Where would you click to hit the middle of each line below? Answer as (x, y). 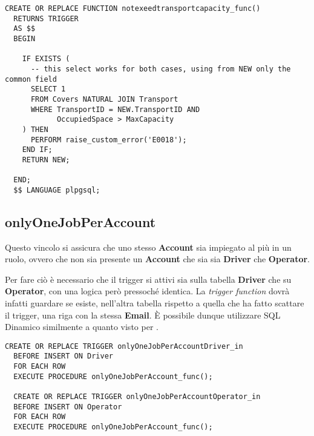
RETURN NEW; (46, 160)
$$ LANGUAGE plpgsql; (57, 190)
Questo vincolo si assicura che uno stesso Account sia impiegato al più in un (148, 247)
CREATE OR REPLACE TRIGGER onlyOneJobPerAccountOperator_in (137, 397)
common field (31, 79)
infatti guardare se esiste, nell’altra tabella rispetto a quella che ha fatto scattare (155, 303)
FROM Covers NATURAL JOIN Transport (104, 99)
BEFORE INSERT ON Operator (68, 407)
